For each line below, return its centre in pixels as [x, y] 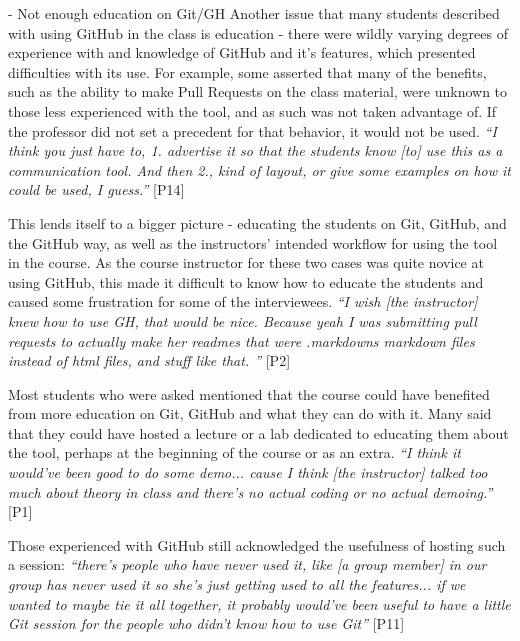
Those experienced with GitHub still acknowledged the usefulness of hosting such [257, 544]
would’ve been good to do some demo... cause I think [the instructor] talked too [248, 472]
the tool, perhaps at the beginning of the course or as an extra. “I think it [234, 452]
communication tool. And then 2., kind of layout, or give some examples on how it [260, 169]
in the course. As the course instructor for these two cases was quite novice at [246, 262]
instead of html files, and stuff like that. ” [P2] [149, 360]
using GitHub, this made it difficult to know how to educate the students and [246, 281]
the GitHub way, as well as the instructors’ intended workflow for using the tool [253, 242]
